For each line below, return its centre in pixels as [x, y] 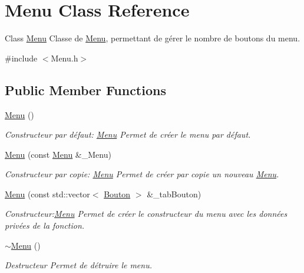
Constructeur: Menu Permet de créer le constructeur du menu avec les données [146, 214]
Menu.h [65, 58]
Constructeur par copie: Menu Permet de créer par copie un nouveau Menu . [142, 174]
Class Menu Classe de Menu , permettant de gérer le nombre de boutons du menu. [153, 38]
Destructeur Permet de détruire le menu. [78, 265]
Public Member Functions [85, 90]
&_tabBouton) [174, 194]
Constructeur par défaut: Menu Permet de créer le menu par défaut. [128, 134]
